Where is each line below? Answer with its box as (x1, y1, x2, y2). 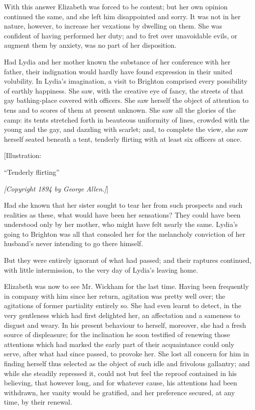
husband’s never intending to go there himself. (4, 238, 143, 249)
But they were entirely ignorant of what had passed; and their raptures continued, (4, 255, 252, 265)
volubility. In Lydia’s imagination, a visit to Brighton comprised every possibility (4, 76, 248, 86)
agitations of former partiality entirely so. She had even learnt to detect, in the (4, 300, 241, 311)
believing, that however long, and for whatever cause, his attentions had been (4, 378, 237, 388)
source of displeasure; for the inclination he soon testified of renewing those (4, 329, 230, 340)
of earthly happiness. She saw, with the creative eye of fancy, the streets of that (4, 85, 244, 95)
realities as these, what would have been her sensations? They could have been (4, 209, 241, 220)
